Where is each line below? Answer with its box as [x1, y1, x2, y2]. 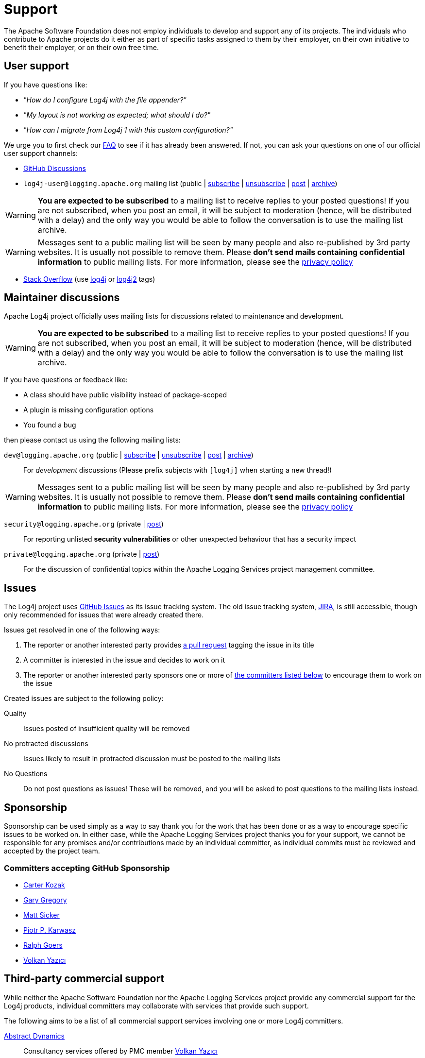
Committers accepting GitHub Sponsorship [4, 863, 170, 873]
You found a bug [23, 421, 76, 429]
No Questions [4, 769, 48, 778]
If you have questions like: [4, 80, 87, 89]
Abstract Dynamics [4, 1031, 65, 1040]
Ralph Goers [23, 940, 63, 949]
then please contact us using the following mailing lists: [4, 436, 181, 444]
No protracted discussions [4, 739, 88, 748]
